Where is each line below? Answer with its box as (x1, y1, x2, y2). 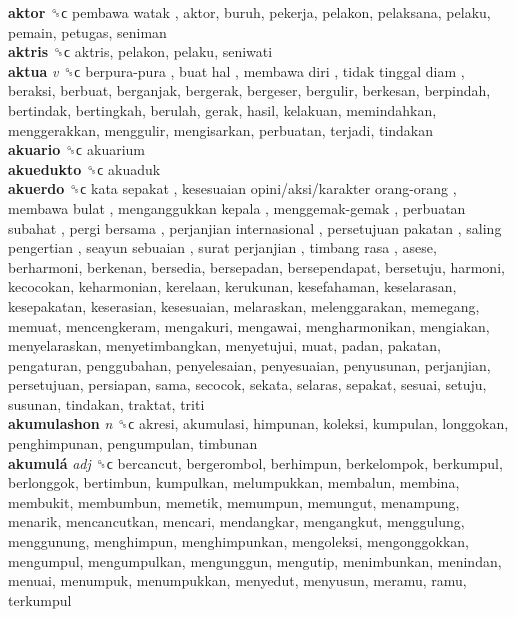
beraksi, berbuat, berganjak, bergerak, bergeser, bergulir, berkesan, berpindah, (8, 80, 491, 101)
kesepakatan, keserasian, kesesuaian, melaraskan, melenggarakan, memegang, (8, 295, 480, 316)
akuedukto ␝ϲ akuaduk (8, 158, 161, 179)
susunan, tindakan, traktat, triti (8, 393, 205, 414)
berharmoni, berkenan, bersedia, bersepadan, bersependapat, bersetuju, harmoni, (8, 256, 505, 277)
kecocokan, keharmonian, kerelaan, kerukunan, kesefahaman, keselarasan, (8, 276, 457, 297)
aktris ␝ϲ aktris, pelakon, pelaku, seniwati (8, 41, 273, 62)
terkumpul (8, 589, 72, 610)
